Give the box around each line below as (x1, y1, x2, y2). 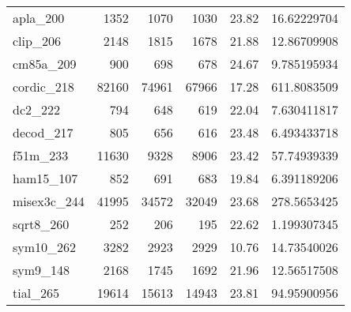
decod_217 (13, 123, 74, 141)
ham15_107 (13, 169, 78, 187)
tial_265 (13, 284, 60, 302)
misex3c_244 (13, 192, 85, 210)
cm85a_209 (13, 55, 77, 73)
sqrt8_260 (13, 215, 70, 233)
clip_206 (13, 32, 61, 50)
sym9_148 (13, 261, 70, 279)
